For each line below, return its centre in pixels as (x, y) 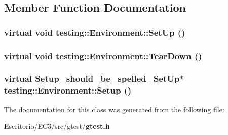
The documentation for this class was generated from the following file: (114, 109)
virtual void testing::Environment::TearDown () (103, 55)
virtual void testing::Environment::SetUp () (95, 32)
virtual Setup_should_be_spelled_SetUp (92, 79)
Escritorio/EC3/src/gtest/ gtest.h (57, 126)
